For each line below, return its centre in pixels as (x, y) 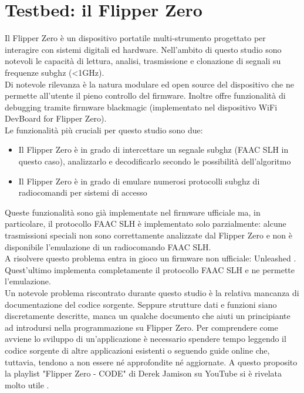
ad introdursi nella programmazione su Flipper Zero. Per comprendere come (141, 327)
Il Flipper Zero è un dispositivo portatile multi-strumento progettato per (135, 38)
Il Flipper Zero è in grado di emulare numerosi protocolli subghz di (139, 181)
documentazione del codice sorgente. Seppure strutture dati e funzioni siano (141, 304)
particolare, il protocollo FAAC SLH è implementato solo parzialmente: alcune (146, 224)
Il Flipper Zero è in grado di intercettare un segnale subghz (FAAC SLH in (153, 150)
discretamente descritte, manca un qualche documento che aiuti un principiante (148, 316)
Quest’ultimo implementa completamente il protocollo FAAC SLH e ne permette (150, 269)
